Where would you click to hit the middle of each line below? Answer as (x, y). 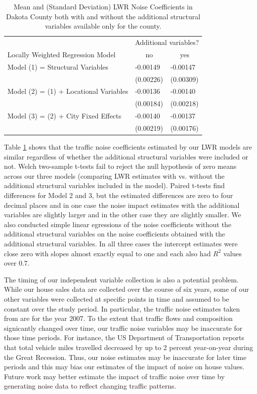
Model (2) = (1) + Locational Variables (68, 91)
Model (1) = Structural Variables (58, 66)
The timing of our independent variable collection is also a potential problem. (121, 279)
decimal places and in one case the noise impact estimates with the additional (122, 205)
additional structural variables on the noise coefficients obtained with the (115, 234)
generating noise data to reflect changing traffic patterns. (90, 386)
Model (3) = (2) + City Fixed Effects (64, 116)
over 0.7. (17, 263)
